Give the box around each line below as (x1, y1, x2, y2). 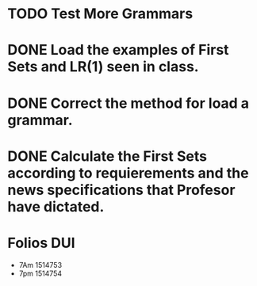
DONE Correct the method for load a (7, 94, 250, 112)
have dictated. (7, 197, 105, 215)
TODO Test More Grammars (7, 5, 194, 23)
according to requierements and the (7, 164, 249, 182)
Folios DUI (7, 234, 76, 252)
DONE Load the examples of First (7, 41, 229, 59)
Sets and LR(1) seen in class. (7, 58, 199, 76)
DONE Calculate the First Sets (7, 147, 208, 165)
